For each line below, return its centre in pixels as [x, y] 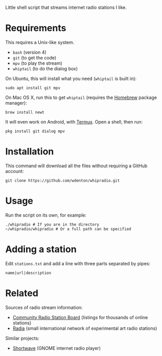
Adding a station [41, 249]
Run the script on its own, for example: [46, 215]
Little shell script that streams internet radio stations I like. [66, 7]
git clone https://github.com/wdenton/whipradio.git [63, 181]
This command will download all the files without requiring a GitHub [76, 166]
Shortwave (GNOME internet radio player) [57, 348]
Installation [30, 152]
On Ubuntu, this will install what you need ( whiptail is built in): [71, 78]
